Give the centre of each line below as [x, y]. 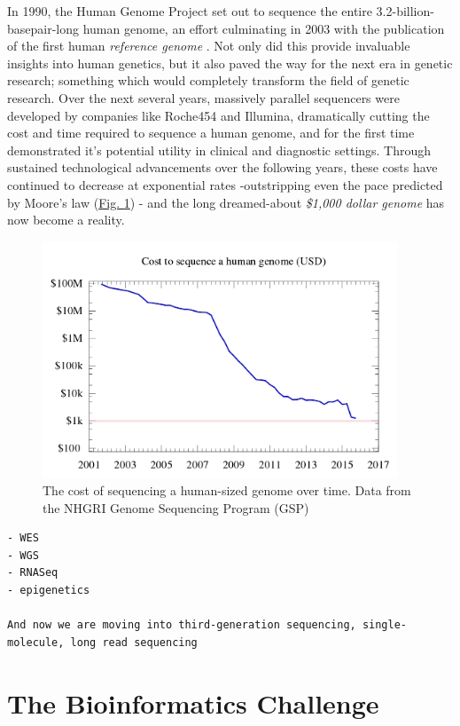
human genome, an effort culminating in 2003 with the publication [264, 28]
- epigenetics [49, 591]
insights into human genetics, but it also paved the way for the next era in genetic [230, 63]
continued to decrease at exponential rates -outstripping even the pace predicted [225, 184]
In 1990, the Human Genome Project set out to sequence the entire [190, 11]
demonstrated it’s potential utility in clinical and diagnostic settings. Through [219, 150]
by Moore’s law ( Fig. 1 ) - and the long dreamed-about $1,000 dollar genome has [226, 202]
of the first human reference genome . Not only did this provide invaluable [209, 46]
